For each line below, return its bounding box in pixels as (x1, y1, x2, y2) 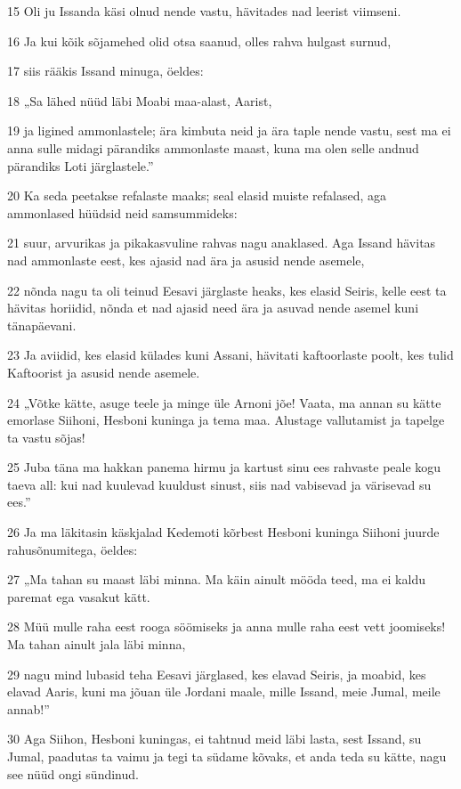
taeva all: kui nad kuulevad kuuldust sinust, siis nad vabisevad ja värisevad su (7, 475, 432, 493)
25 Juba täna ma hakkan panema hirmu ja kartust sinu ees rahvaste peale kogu (7, 458, 441, 476)
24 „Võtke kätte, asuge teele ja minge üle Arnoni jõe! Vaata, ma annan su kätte (7, 393, 441, 411)
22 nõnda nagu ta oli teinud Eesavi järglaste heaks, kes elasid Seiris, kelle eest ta (7, 281, 447, 299)
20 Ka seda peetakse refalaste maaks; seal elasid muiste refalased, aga (7, 186, 387, 205)
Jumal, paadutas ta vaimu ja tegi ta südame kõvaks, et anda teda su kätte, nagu (7, 747, 447, 765)
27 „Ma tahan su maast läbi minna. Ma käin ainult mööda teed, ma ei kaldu (7, 570, 425, 589)
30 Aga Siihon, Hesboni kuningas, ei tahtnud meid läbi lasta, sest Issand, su (7, 729, 422, 748)
